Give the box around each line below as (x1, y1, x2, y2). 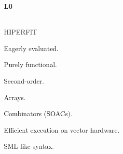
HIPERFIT (4, 27, 38, 37)
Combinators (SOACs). (4, 108, 72, 119)
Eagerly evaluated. (4, 43, 59, 53)
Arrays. (4, 92, 26, 102)
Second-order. (4, 75, 44, 86)
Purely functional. (4, 59, 57, 69)
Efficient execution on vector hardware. (4, 124, 120, 135)
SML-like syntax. (4, 141, 54, 151)
